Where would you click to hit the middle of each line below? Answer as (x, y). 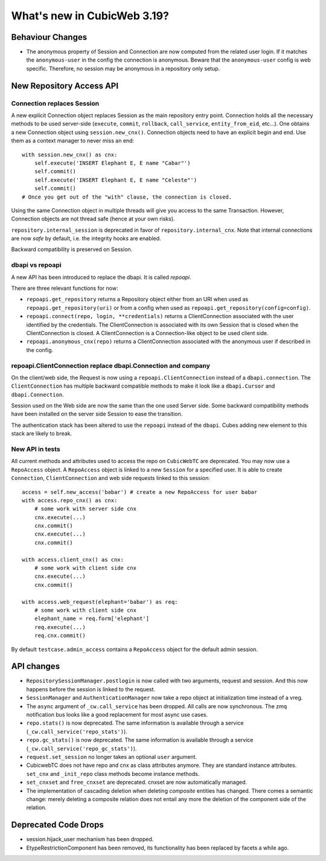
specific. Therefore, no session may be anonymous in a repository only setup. (123, 68)
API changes (36, 666)
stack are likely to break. (42, 434)
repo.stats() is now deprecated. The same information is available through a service (135, 723)
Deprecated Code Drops (57, 825)
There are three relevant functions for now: (65, 288)
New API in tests (36, 449)
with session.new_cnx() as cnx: (70, 155)
